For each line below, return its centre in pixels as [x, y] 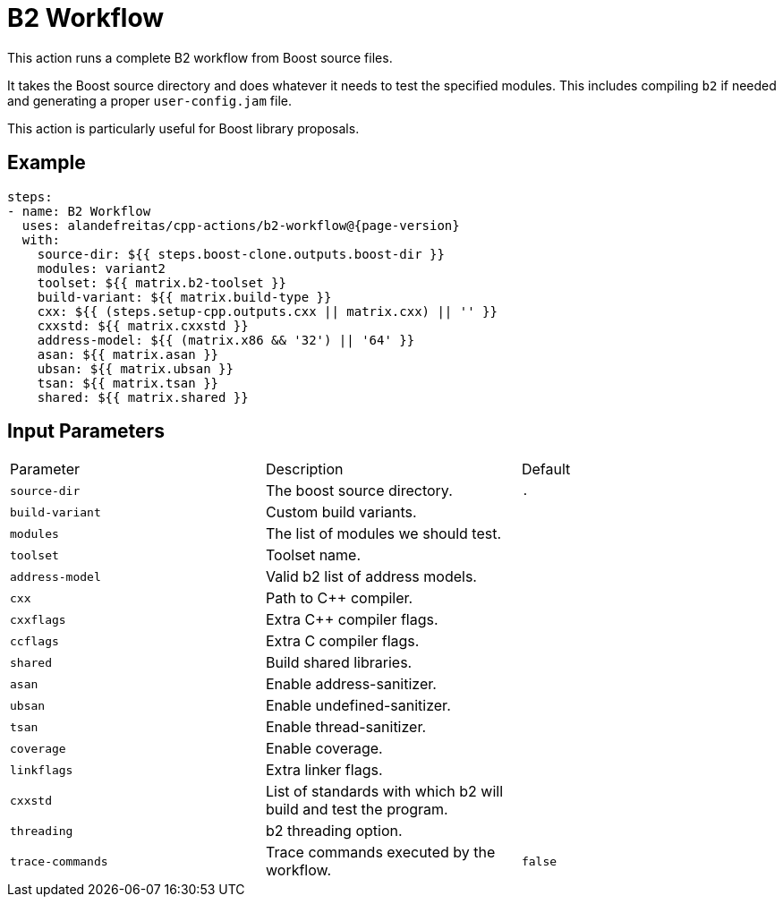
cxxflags [38, 619]
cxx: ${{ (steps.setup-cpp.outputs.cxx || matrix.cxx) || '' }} [267, 311]
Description [304, 469]
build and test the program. [357, 810]
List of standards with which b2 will [384, 792]
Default [546, 469]
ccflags [34, 641]
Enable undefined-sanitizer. [358, 706]
